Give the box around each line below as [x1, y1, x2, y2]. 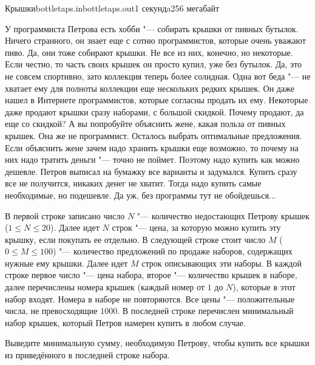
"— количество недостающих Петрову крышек [137, 209, 310, 222]
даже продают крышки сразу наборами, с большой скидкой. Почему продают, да [5, 105, 304, 118]
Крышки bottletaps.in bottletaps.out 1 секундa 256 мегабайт [5, 2, 220, 14]
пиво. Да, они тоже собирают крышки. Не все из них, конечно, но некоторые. [5, 46, 293, 58]
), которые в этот [232, 281, 296, 293]
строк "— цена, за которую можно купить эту [112, 221, 281, 234]
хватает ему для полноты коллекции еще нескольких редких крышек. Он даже [5, 81, 294, 94]
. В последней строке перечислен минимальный [117, 304, 294, 317]
